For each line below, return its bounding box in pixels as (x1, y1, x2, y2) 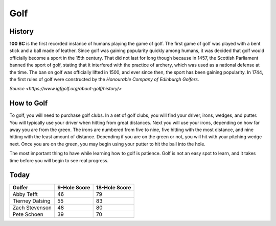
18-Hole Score (96, 184, 131, 191)
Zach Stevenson (12, 204, 52, 211)
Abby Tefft (12, 190, 38, 197)
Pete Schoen (12, 211, 43, 218)
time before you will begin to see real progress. (9, 157, 109, 163)
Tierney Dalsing (12, 197, 51, 204)
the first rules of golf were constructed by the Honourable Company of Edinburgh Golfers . (9, 77, 199, 83)
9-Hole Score (57, 184, 90, 191)
